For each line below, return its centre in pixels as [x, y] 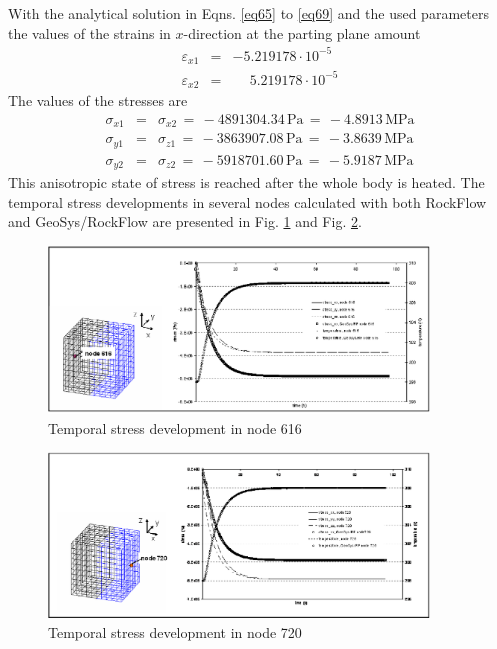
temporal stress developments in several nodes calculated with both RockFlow [247, 201]
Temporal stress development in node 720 [175, 631]
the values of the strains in [89, 32]
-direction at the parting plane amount [302, 32]
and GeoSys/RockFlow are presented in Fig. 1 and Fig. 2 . [185, 221]
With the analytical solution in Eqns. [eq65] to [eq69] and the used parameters [248, 13]
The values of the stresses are [98, 100]
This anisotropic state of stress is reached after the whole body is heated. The [246, 182]
